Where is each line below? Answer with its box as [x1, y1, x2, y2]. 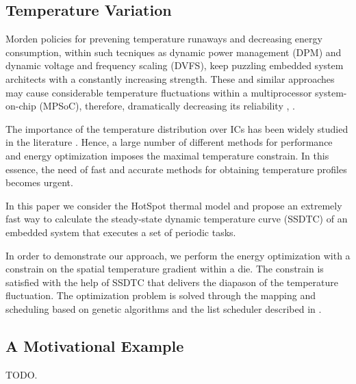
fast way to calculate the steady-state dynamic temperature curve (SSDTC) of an [5, 212, 348, 226]
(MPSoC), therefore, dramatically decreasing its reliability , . [39, 99, 295, 113]
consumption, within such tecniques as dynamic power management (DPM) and [5, 44, 342, 59]
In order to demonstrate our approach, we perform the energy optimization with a [5, 248, 351, 262]
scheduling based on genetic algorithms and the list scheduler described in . [5, 301, 322, 316]
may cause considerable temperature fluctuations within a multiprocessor [5, 85, 312, 99]
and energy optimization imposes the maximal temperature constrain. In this [5, 148, 329, 162]
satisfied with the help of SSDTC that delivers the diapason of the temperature [5, 274, 338, 289]
